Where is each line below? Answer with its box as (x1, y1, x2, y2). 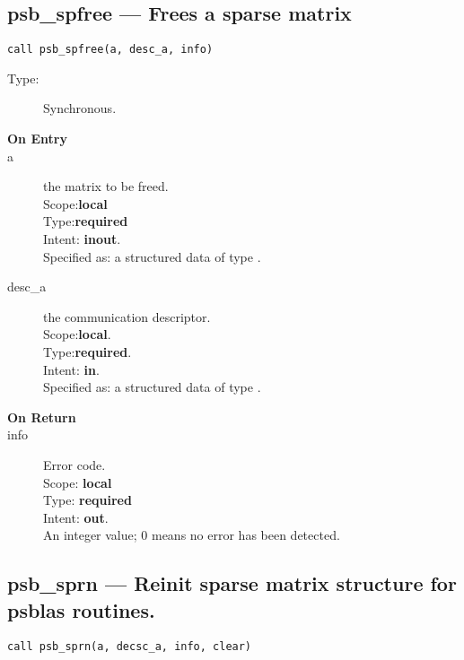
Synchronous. (43, 99, 117, 117)
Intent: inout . (43, 230, 121, 248)
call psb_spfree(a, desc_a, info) (7, 43, 214, 56)
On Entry (7, 129, 67, 148)
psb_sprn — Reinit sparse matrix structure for (7, 569, 457, 597)
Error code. (43, 455, 106, 473)
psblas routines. (7, 595, 155, 623)
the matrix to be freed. (43, 177, 169, 195)
